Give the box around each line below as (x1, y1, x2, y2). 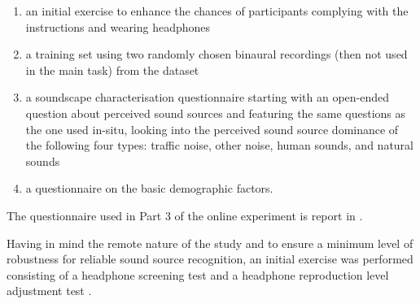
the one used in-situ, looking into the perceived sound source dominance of (25, 120, 399, 137)
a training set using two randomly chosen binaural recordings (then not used (25, 46, 408, 63)
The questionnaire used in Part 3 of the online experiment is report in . (7, 206, 363, 224)
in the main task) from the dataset (25, 61, 199, 78)
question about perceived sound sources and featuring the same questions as (25, 104, 406, 121)
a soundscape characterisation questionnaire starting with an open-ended (25, 89, 390, 106)
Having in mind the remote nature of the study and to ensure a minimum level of (7, 234, 413, 251)
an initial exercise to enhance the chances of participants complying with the (25, 2, 409, 19)
